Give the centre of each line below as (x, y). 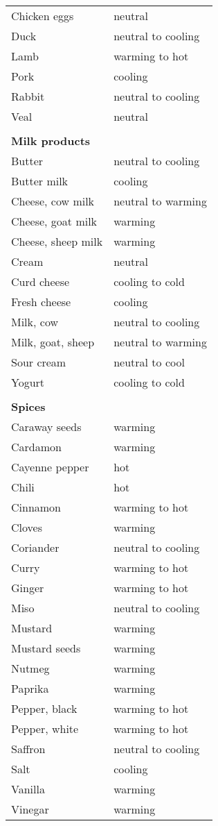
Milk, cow (35, 322)
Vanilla (28, 789)
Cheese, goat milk (54, 221)
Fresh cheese (41, 302)
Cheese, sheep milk (57, 241)
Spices (28, 406)
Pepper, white (45, 728)
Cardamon (36, 447)
